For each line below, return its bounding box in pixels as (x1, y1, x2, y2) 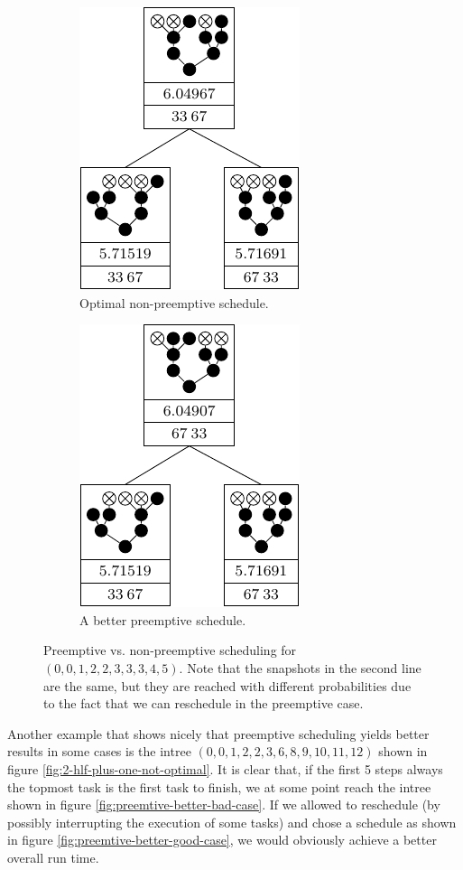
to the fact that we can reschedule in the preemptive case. (43, 694, 364, 713)
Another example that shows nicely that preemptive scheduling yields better (7, 724, 430, 743)
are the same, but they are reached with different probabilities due (43, 676, 412, 695)
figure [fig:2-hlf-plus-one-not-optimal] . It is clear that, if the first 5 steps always (7, 759, 443, 778)
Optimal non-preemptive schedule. (79, 293, 269, 312)
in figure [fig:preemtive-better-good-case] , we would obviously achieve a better (7, 830, 437, 849)
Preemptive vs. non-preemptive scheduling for (43, 641, 297, 660)
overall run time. (7, 847, 99, 866)
